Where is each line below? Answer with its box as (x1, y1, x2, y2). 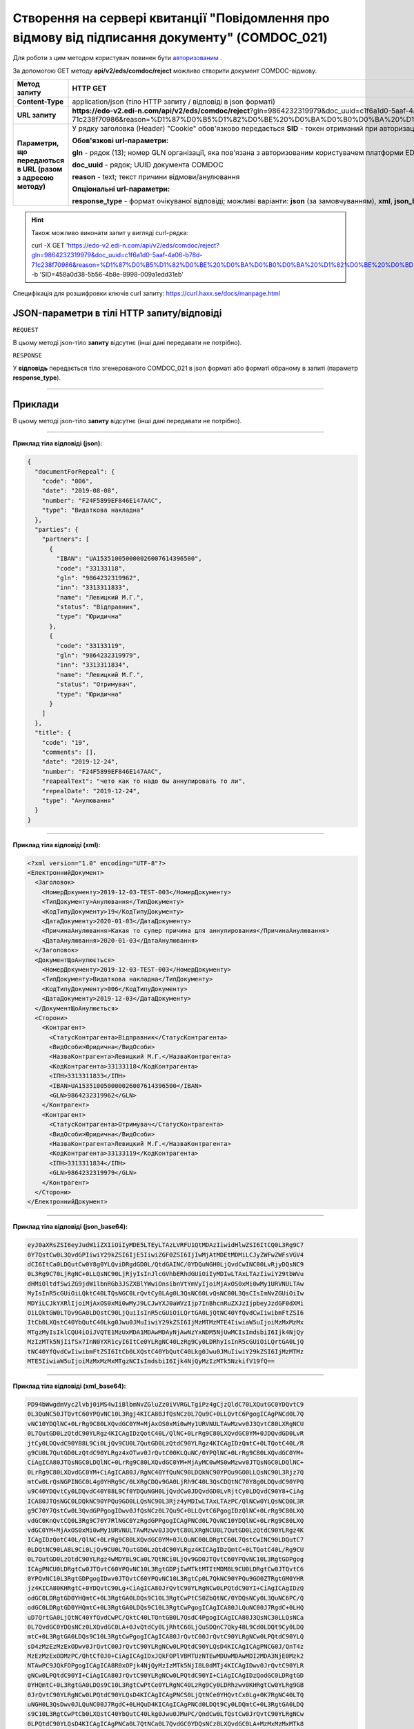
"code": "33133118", (56, 564, 126, 572)
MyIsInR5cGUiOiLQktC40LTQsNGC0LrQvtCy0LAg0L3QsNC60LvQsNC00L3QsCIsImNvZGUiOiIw (27, 1290, 304, 1297)
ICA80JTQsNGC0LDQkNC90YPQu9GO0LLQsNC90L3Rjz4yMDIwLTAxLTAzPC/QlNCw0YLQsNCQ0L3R (27, 1497, 304, 1505)
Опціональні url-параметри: (72, 184, 170, 194)
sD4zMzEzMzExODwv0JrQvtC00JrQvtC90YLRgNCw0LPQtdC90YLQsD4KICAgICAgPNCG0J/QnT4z (27, 1643, 304, 1650)
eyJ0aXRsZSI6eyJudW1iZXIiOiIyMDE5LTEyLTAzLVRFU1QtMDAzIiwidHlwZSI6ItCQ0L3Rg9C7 (27, 1241, 304, 1249)
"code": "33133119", (56, 642, 126, 649)
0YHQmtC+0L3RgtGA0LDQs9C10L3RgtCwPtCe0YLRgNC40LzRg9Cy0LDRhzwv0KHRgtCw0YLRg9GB (27, 1681, 304, 1689)
